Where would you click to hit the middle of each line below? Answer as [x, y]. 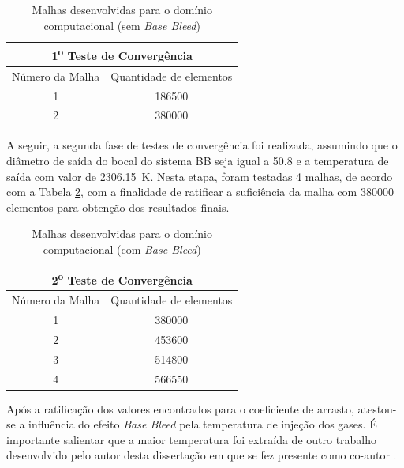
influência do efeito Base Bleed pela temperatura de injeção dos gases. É [203, 424]
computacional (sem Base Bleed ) [122, 25]
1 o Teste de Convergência [122, 54]
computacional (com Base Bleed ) [122, 249]
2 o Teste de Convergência [122, 278]
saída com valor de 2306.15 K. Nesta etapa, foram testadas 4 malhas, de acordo [200, 176]
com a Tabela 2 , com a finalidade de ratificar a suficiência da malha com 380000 [200, 192]
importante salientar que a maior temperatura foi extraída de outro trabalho [192, 439]
